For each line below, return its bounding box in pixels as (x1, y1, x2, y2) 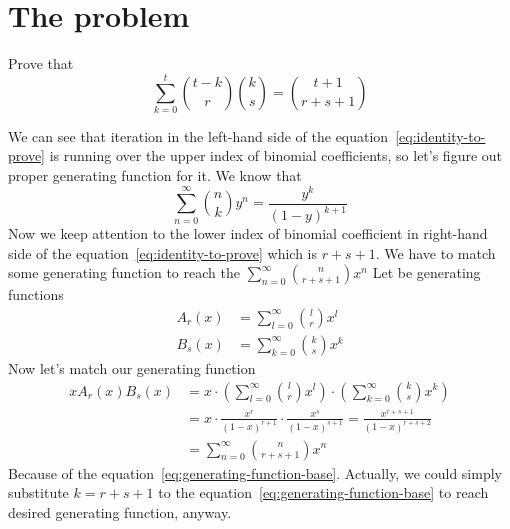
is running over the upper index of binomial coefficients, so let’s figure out (49, 145, 503, 166)
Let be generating (372, 262, 481, 283)
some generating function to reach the (8, 262, 240, 283)
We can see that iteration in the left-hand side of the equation (8, 125, 389, 146)
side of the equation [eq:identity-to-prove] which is (8, 242, 317, 263)
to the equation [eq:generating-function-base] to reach (158, 482, 489, 503)
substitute (8, 482, 69, 503)
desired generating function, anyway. (8, 501, 232, 522)
